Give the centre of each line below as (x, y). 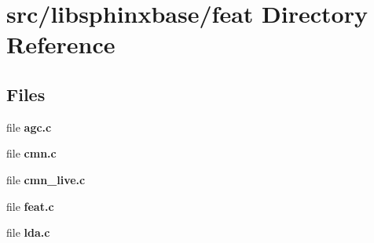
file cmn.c (31, 153)
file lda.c (28, 232)
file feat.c (30, 206)
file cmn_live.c (46, 179)
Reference (61, 44)
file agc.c (29, 127)
